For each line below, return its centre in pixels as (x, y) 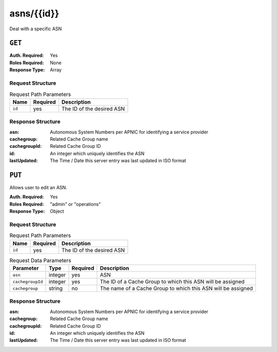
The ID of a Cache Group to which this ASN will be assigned (172, 282)
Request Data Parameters (40, 260)
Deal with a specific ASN (36, 29)
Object (57, 211)
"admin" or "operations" (75, 204)
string (56, 288)
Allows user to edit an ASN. (38, 187)
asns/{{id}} (34, 13)
